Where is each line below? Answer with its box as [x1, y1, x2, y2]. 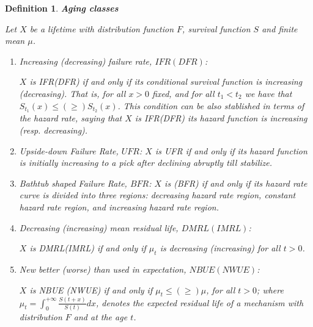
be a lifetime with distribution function [29, 22, 174, 35]
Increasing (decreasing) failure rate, [19, 54, 152, 67]
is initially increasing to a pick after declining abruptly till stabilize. [19, 156, 272, 169]
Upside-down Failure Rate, [19, 144, 119, 157]
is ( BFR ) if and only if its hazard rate [164, 176, 307, 189]
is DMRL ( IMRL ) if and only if [29, 242, 146, 254]
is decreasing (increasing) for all [160, 242, 281, 254]
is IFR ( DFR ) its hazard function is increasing [134, 112, 307, 124]
